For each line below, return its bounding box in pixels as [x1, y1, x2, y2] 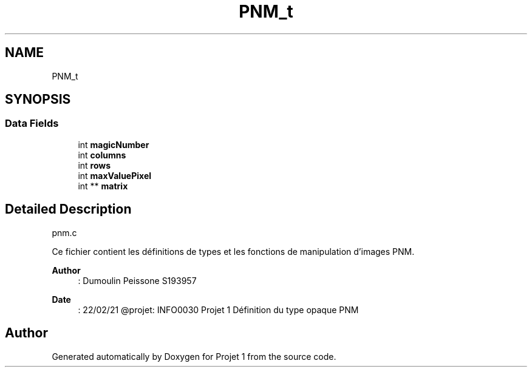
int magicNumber [78, 139, 149, 150]
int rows [78, 160, 111, 171]
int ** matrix [78, 180, 128, 191]
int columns [78, 149, 126, 160]
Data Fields [5, 117, 59, 130]
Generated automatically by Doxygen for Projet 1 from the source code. [52, 351, 336, 362]
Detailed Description [5, 201, 132, 217]
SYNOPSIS [5, 92, 71, 107]
